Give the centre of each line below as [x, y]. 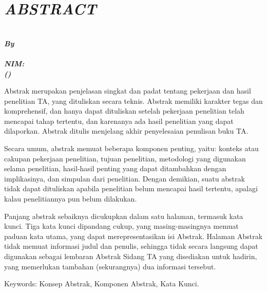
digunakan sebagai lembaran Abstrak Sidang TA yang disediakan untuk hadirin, [131, 256]
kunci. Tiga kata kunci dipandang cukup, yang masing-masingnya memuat [121, 226]
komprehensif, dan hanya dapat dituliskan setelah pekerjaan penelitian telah [124, 111]
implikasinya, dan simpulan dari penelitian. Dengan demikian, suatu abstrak [125, 178]
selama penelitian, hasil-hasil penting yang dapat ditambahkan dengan [115, 168]
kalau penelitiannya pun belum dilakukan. [71, 199]
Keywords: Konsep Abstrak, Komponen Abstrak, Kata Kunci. [102, 284]
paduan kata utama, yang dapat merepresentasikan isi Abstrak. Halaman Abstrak [133, 236]
